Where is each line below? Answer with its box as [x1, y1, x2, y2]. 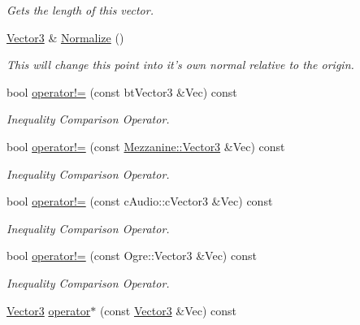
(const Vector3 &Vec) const [99, 301, 237, 318]
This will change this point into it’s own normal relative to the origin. [7, 56, 354, 73]
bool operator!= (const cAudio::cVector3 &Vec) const [7, 193, 273, 210]
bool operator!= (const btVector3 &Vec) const [7, 83, 237, 100]
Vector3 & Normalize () [7, 28, 124, 45]
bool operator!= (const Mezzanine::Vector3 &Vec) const [7, 137, 285, 154]
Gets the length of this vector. [7, 2, 154, 18]
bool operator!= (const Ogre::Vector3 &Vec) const [7, 247, 257, 264]
